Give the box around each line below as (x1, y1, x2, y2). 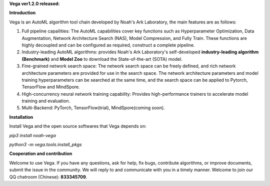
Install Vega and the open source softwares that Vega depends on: (9, 123, 147, 129)
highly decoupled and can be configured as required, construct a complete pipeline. (21, 42, 195, 48)
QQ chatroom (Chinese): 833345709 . (9, 174, 87, 180)
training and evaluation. (21, 98, 70, 104)
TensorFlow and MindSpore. (21, 84, 80, 90)
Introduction (9, 10, 36, 16)
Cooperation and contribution (9, 151, 72, 157)
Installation (9, 114, 33, 120)
